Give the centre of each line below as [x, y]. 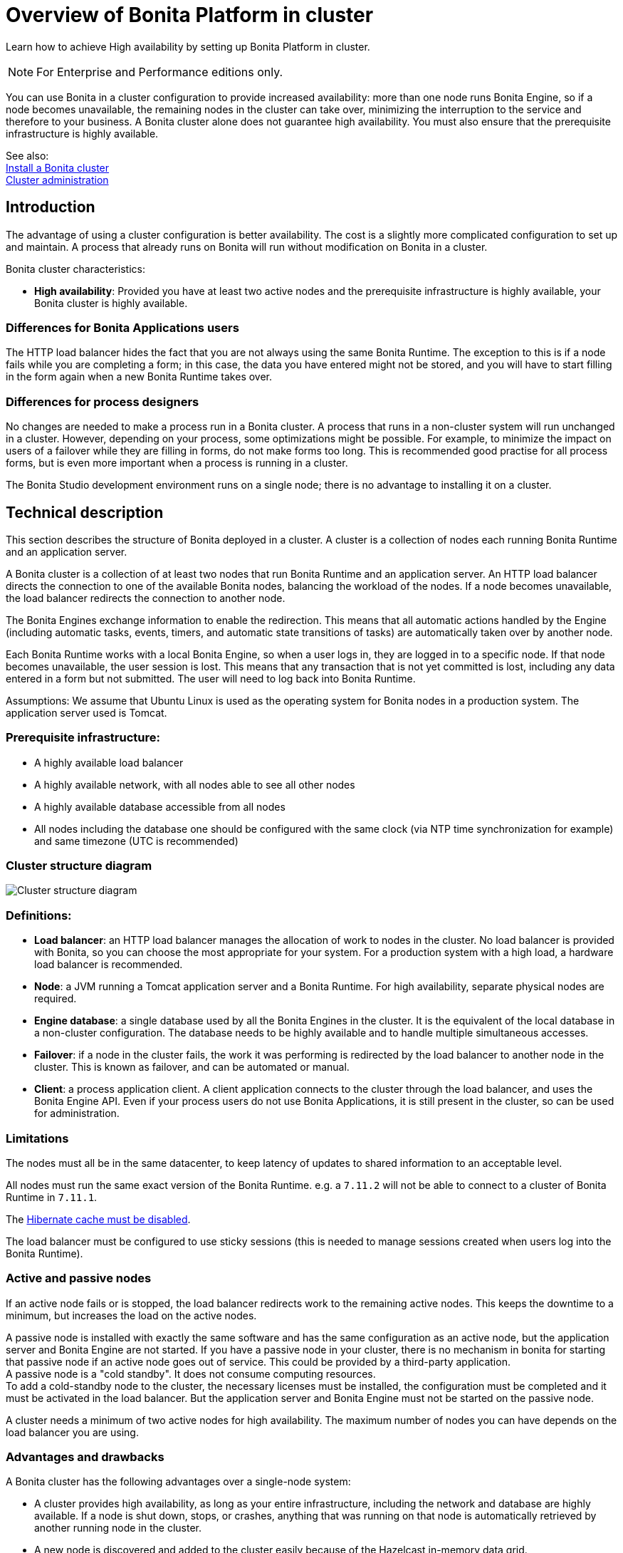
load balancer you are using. [72, 1432]
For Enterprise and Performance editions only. [160, 72]
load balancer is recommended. [109, 965]
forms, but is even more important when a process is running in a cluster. [177, 463]
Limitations [37, 1138]
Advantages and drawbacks [85, 1457]
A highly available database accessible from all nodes [160, 806]
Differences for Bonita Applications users [122, 327]
